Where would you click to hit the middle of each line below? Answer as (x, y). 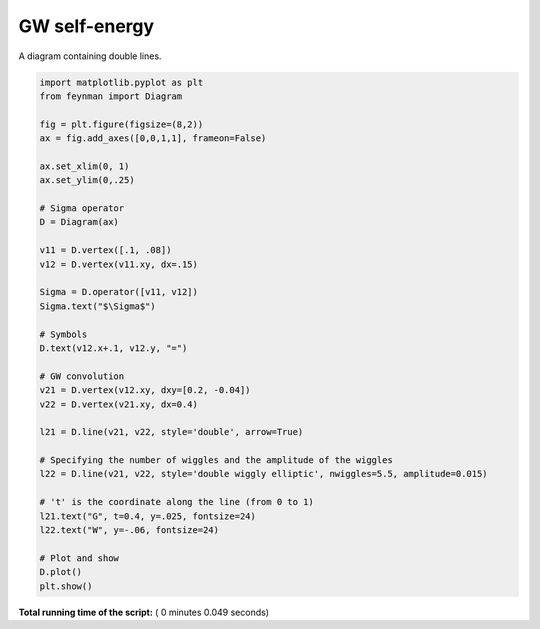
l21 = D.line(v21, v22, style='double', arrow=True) (171, 432)
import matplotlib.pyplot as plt (121, 82)
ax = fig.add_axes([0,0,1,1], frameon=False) (153, 138)
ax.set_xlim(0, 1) (84, 166)
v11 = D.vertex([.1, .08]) (105, 250)
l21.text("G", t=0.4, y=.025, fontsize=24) (148, 516)
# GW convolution (82, 376)
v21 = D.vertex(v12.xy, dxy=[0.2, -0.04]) (145, 390)
